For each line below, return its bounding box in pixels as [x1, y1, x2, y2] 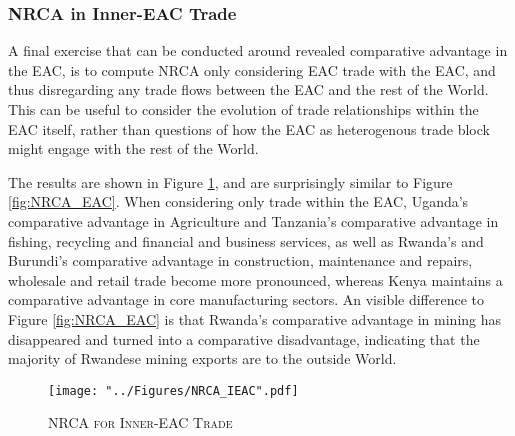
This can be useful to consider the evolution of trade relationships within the [8, 99, 479, 119]
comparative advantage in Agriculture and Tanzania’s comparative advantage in [8, 210, 499, 231]
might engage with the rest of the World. [8, 138, 259, 159]
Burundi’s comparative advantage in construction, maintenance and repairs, [8, 250, 473, 271]
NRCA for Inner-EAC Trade [48, 412, 233, 433]
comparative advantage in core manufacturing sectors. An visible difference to [8, 289, 485, 310]
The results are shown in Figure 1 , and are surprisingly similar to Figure [8, 171, 453, 192]
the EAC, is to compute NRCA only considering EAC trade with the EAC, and [8, 59, 496, 80]
